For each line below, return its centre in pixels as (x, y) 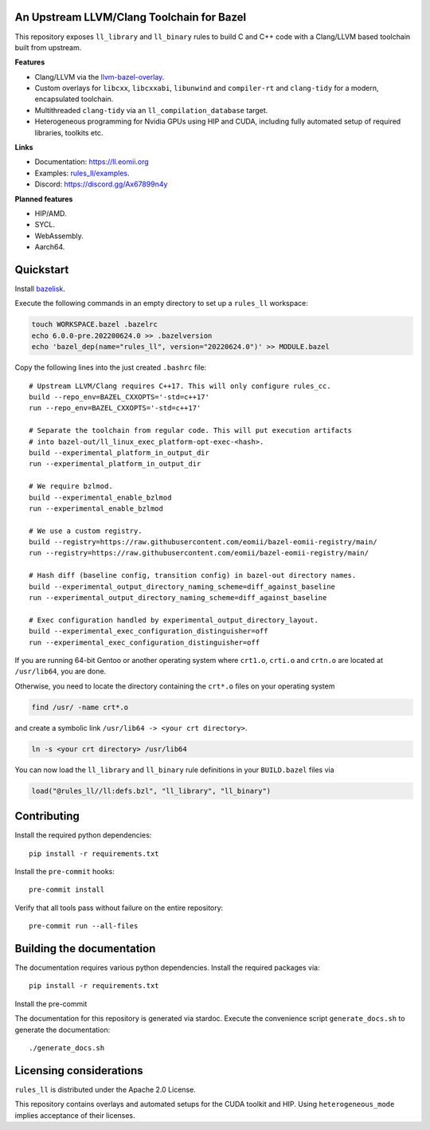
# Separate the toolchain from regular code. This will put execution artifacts (191, 431)
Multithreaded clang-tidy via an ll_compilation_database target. (151, 110)
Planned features (44, 198)
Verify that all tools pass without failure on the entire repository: (119, 908)
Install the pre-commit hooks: (65, 871)
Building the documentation (85, 948)
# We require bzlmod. (71, 487)
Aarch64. (50, 247)
